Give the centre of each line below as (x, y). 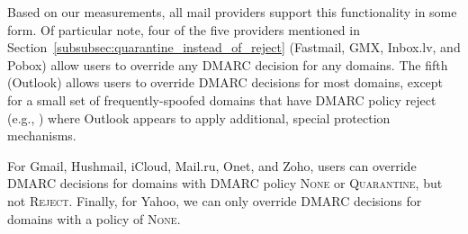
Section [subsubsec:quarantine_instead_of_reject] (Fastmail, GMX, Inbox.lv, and (234, 47)
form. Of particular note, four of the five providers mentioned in (184, 29)
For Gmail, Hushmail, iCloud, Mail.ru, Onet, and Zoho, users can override (212, 165)
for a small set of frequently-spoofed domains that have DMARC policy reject (222, 99)
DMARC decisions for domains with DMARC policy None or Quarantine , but (225, 183)
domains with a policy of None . (94, 218)
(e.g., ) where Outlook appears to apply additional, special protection (199, 117)
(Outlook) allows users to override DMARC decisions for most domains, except (225, 82)
